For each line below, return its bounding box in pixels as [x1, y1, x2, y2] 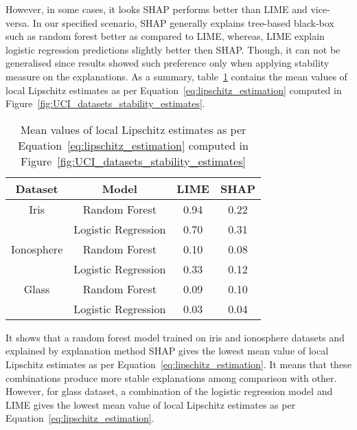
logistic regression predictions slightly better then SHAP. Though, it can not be [5, 42, 341, 56]
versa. [5, 15, 30, 30]
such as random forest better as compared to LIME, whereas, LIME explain [5, 29, 325, 43]
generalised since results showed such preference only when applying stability [5, 56, 330, 70]
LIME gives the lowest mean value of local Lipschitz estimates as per [5, 397, 296, 411]
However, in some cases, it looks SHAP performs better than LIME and [5, 2, 308, 16]
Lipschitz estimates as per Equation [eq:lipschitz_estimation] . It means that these [5, 357, 352, 371]
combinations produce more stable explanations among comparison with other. [5, 370, 337, 385]
